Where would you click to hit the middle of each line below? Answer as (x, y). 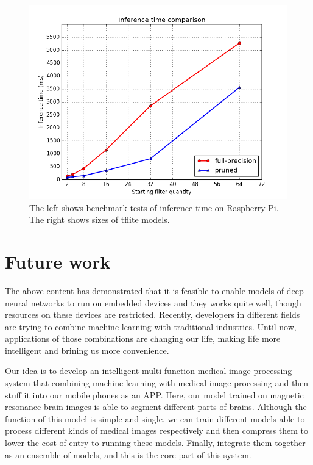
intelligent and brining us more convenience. (87, 350)
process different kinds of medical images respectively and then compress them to (157, 431)
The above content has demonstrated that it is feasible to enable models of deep (154, 290)
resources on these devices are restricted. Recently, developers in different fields (153, 315)
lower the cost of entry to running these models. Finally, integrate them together (155, 443)
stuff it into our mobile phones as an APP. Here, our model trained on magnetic (154, 395)
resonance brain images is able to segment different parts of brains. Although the (156, 407)
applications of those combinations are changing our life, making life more (143, 338)
